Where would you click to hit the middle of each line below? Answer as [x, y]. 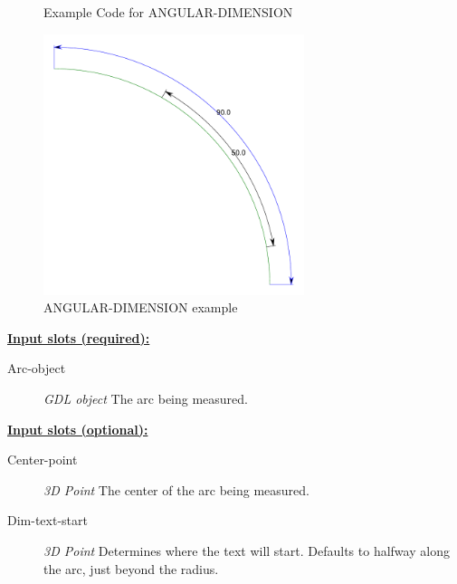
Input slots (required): [79, 337]
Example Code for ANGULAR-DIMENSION [168, 12]
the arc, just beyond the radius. [131, 568]
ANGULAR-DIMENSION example [141, 307]
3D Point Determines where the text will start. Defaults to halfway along [247, 550]
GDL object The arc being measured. [146, 398]
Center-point [43, 460]
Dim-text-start [48, 520]
